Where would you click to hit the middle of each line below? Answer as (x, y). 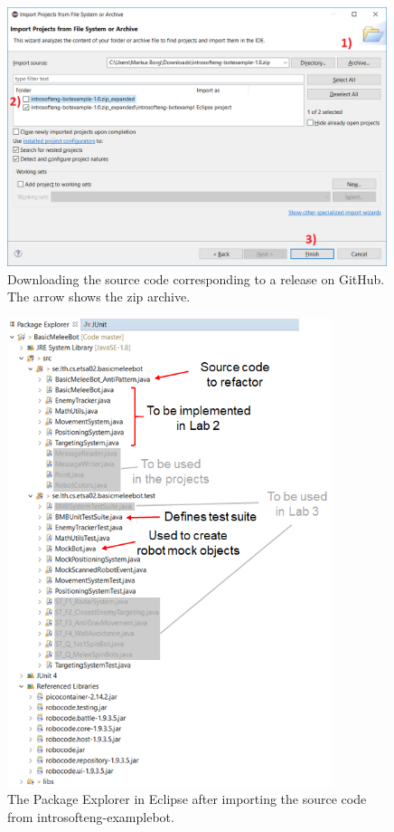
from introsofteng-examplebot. (91, 816)
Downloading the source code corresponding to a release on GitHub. (196, 278)
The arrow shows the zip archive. (99, 296)
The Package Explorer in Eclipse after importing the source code (187, 799)
